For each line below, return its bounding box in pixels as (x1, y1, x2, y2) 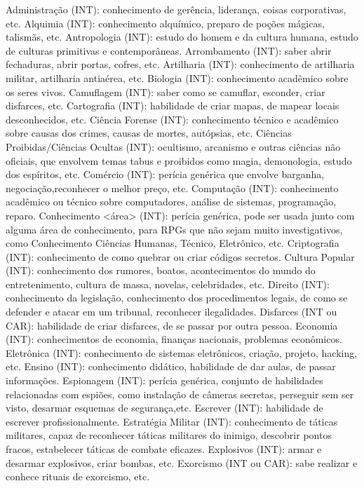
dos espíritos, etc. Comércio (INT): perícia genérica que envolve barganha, (6, 167, 325, 182)
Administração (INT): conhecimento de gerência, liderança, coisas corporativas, (6, 2, 346, 16)
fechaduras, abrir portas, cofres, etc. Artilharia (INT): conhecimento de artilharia (6, 57, 355, 72)
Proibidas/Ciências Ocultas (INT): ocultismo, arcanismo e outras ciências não (6, 139, 341, 154)
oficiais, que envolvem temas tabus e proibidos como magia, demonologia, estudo (6, 153, 352, 168)
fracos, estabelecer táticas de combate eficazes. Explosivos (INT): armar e (6, 442, 322, 456)
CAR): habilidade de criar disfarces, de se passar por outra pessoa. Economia (6, 318, 338, 332)
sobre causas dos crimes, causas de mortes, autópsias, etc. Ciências (6, 126, 292, 140)
